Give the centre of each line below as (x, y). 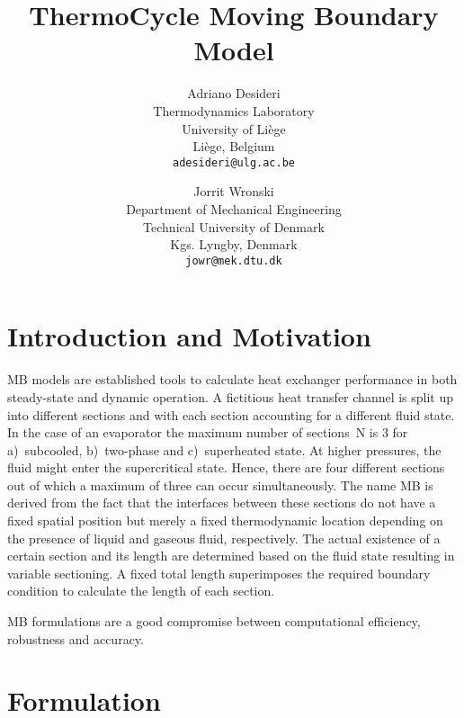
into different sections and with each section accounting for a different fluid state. (231, 414)
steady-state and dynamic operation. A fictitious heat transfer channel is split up (231, 396)
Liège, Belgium (234, 146)
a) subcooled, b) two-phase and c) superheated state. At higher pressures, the (224, 449)
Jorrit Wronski (234, 191)
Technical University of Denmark (234, 226)
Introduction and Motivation (189, 336)
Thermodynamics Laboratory (234, 110)
